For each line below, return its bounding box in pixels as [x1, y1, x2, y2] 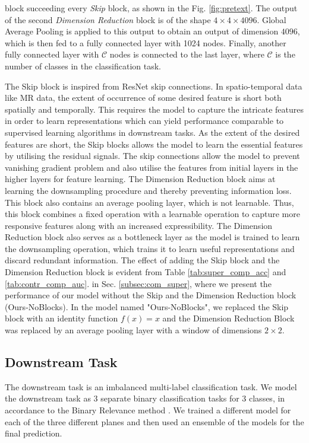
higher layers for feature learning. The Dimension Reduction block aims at [5, 173, 276, 185]
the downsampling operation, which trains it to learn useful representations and [5, 242, 295, 254]
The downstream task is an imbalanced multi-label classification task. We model [5, 380, 297, 393]
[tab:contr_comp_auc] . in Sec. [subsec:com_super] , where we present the [5, 277, 272, 289]
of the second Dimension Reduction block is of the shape [5, 13, 211, 26]
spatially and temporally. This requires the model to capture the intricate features [5, 103, 304, 115]
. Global [257, 13, 286, 26]
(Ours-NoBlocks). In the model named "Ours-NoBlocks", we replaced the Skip [5, 300, 289, 313]
